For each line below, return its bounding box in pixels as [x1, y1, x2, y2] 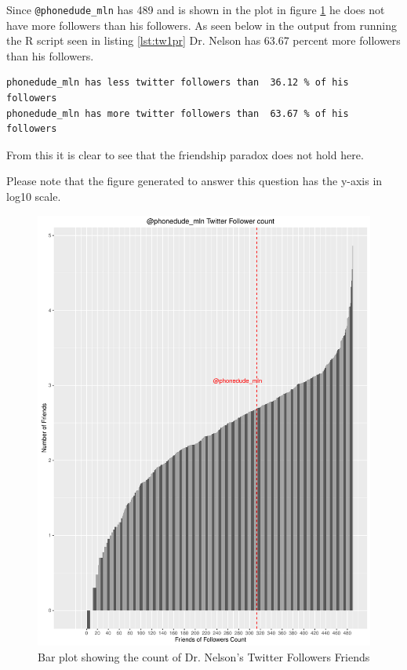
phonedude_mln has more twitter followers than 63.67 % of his [6, 107, 349, 119]
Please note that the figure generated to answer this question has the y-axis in [6, 173, 383, 189]
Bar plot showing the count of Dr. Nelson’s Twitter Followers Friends [38, 649, 370, 665]
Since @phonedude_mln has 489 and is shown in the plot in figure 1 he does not [6, 2, 385, 17]
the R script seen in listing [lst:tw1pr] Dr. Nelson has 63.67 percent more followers [6, 32, 401, 49]
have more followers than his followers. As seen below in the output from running [6, 16, 397, 33]
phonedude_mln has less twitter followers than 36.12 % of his [6, 77, 349, 89]
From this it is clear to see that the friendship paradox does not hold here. [6, 146, 364, 162]
